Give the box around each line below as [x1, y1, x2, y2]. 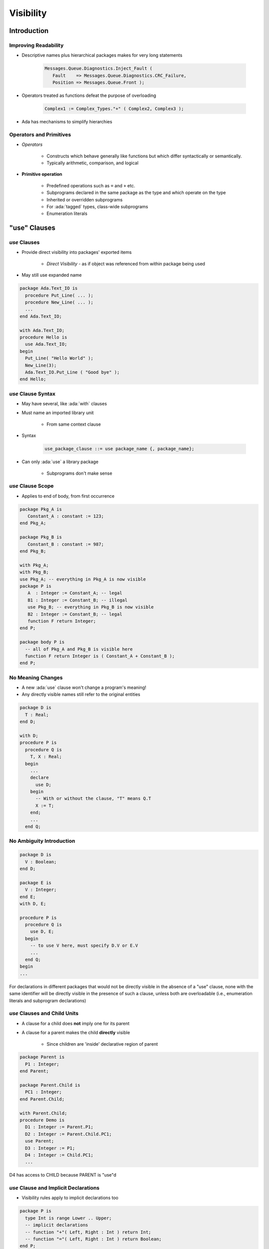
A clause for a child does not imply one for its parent [21, 1020, 130, 1026]
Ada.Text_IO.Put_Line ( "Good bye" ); [25, 369, 120, 375]
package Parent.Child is [19, 1082, 81, 1088]
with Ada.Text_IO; [19, 327, 65, 333]
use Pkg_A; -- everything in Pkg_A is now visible [19, 576, 146, 582]
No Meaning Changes [9, 674, 63, 681]
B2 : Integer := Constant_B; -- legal [27, 611, 123, 617]
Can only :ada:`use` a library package [21, 459, 99, 465]
